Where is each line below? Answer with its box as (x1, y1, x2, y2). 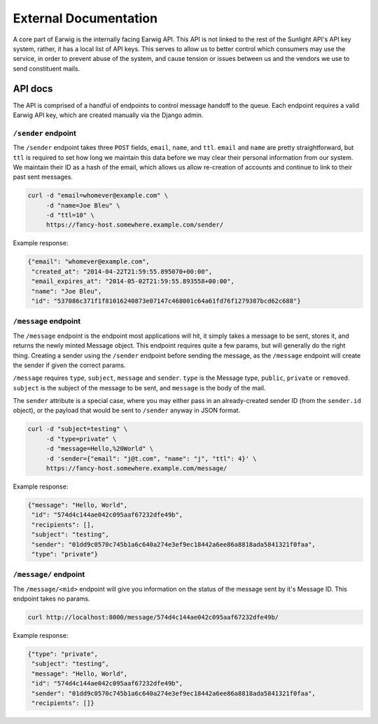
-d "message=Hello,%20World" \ (45, 445, 154, 453)
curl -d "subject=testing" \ (27, 425, 128, 433)
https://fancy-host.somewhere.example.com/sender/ (45, 221, 224, 229)
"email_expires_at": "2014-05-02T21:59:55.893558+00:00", (31, 278, 234, 285)
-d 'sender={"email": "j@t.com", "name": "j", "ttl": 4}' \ (45, 454, 257, 463)
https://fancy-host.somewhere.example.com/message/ (45, 465, 227, 472)
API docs (13, 83, 53, 95)
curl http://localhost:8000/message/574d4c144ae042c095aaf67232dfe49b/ (27, 613, 279, 622)
